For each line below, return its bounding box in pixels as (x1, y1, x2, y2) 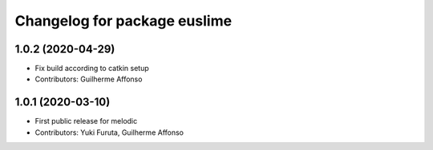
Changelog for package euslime (14, 12, 233, 30)
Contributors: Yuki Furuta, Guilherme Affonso (34, 128, 184, 137)
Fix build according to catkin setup (34, 64, 150, 73)
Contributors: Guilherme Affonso (34, 74, 143, 84)
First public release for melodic (34, 116, 138, 126)
